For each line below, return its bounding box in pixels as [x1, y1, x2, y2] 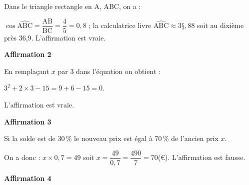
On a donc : [4, 152, 40, 162]
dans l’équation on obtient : [76, 65, 160, 76]
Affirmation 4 [4, 172, 51, 183]
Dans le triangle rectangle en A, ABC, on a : [4, 1, 141, 11]
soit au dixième [197, 20, 244, 30]
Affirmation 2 [4, 49, 51, 59]
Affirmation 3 [4, 116, 51, 126]
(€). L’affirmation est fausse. [157, 152, 245, 162]
